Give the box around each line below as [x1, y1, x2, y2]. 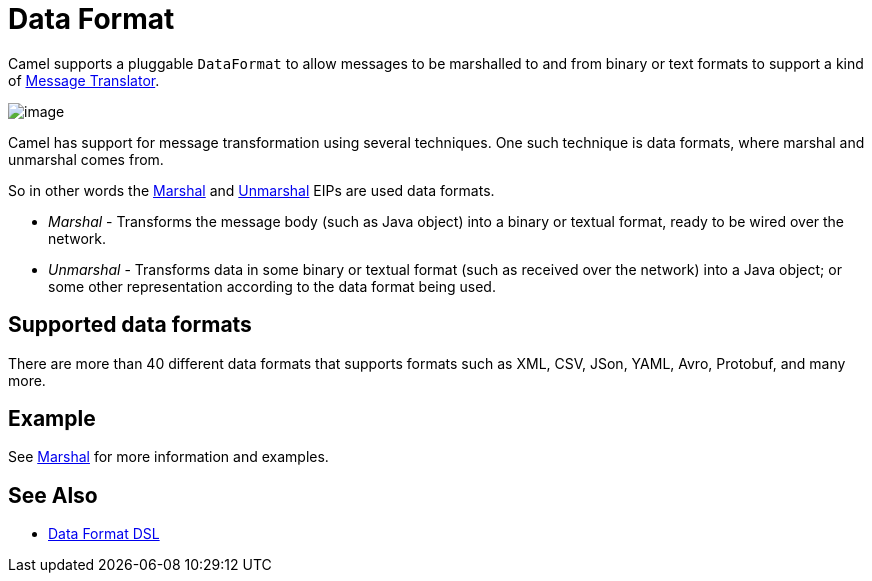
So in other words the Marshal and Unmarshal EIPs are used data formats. [8, 181, 495, 199]
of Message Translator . [8, 71, 160, 89]
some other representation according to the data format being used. [48, 277, 496, 295]
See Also [8, 482, 98, 508]
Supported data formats [8, 312, 252, 338]
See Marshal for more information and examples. [8, 448, 329, 466]
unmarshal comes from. [8, 150, 164, 168]
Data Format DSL [48, 525, 160, 543]
